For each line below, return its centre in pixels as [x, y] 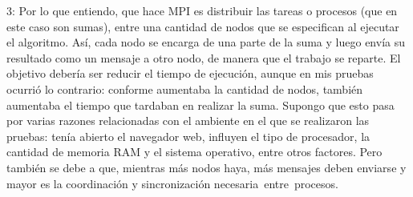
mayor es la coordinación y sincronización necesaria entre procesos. [172, 183]
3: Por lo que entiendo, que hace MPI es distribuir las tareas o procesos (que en [202, 10]
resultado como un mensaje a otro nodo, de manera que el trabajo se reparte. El [204, 57]
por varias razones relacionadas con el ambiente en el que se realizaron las [188, 121]
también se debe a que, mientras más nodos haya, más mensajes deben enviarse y [206, 167]
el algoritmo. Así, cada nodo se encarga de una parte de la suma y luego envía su [206, 42]
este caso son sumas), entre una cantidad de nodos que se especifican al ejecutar [203, 26]
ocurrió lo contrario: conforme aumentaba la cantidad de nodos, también [185, 88]
